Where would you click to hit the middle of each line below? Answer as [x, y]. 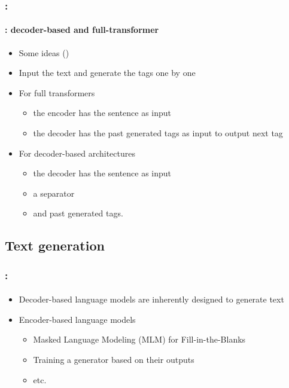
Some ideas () [44, 52]
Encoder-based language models [77, 319]
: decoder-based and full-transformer [82, 30]
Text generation [55, 245]
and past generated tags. [78, 213]
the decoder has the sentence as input [102, 173]
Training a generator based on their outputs [114, 359]
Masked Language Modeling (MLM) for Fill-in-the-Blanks [139, 339]
